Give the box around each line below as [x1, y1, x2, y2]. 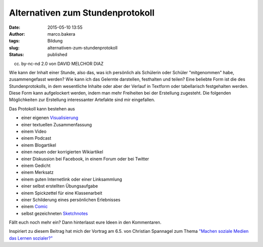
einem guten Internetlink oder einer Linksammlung [21, 176, 122, 182]
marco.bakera [47, 31, 75, 37]
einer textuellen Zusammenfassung [21, 122, 92, 127]
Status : [9, 52, 24, 58]
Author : [9, 31, 25, 37]
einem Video [21, 128, 47, 134]
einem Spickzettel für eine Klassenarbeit [21, 190, 102, 196]
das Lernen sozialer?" [9, 235, 53, 241]
